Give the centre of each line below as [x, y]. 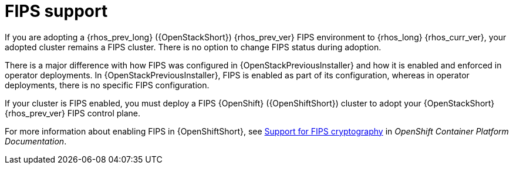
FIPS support [56, 11]
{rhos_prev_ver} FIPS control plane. [73, 113]
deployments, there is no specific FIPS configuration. [107, 85]
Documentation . [36, 141]
